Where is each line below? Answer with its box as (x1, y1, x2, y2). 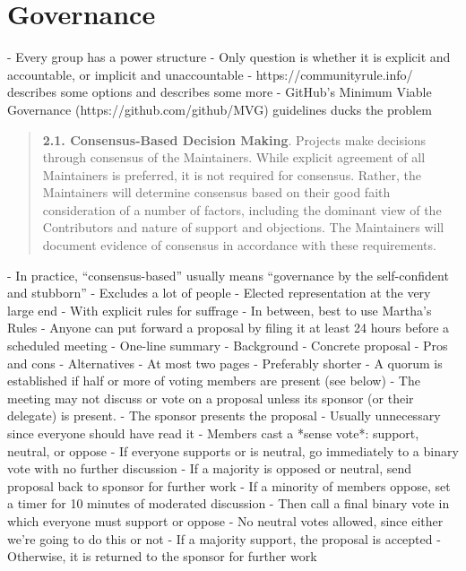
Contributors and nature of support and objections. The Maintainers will (42, 218, 444, 237)
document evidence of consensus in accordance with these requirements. (42, 236, 436, 255)
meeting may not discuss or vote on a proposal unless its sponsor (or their (7, 388, 414, 407)
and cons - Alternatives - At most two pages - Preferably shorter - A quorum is (7, 353, 443, 372)
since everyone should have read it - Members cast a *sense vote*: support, (7, 424, 419, 442)
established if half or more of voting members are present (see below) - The (7, 371, 420, 390)
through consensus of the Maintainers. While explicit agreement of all (42, 148, 426, 167)
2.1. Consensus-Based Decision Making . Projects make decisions (42, 130, 427, 149)
